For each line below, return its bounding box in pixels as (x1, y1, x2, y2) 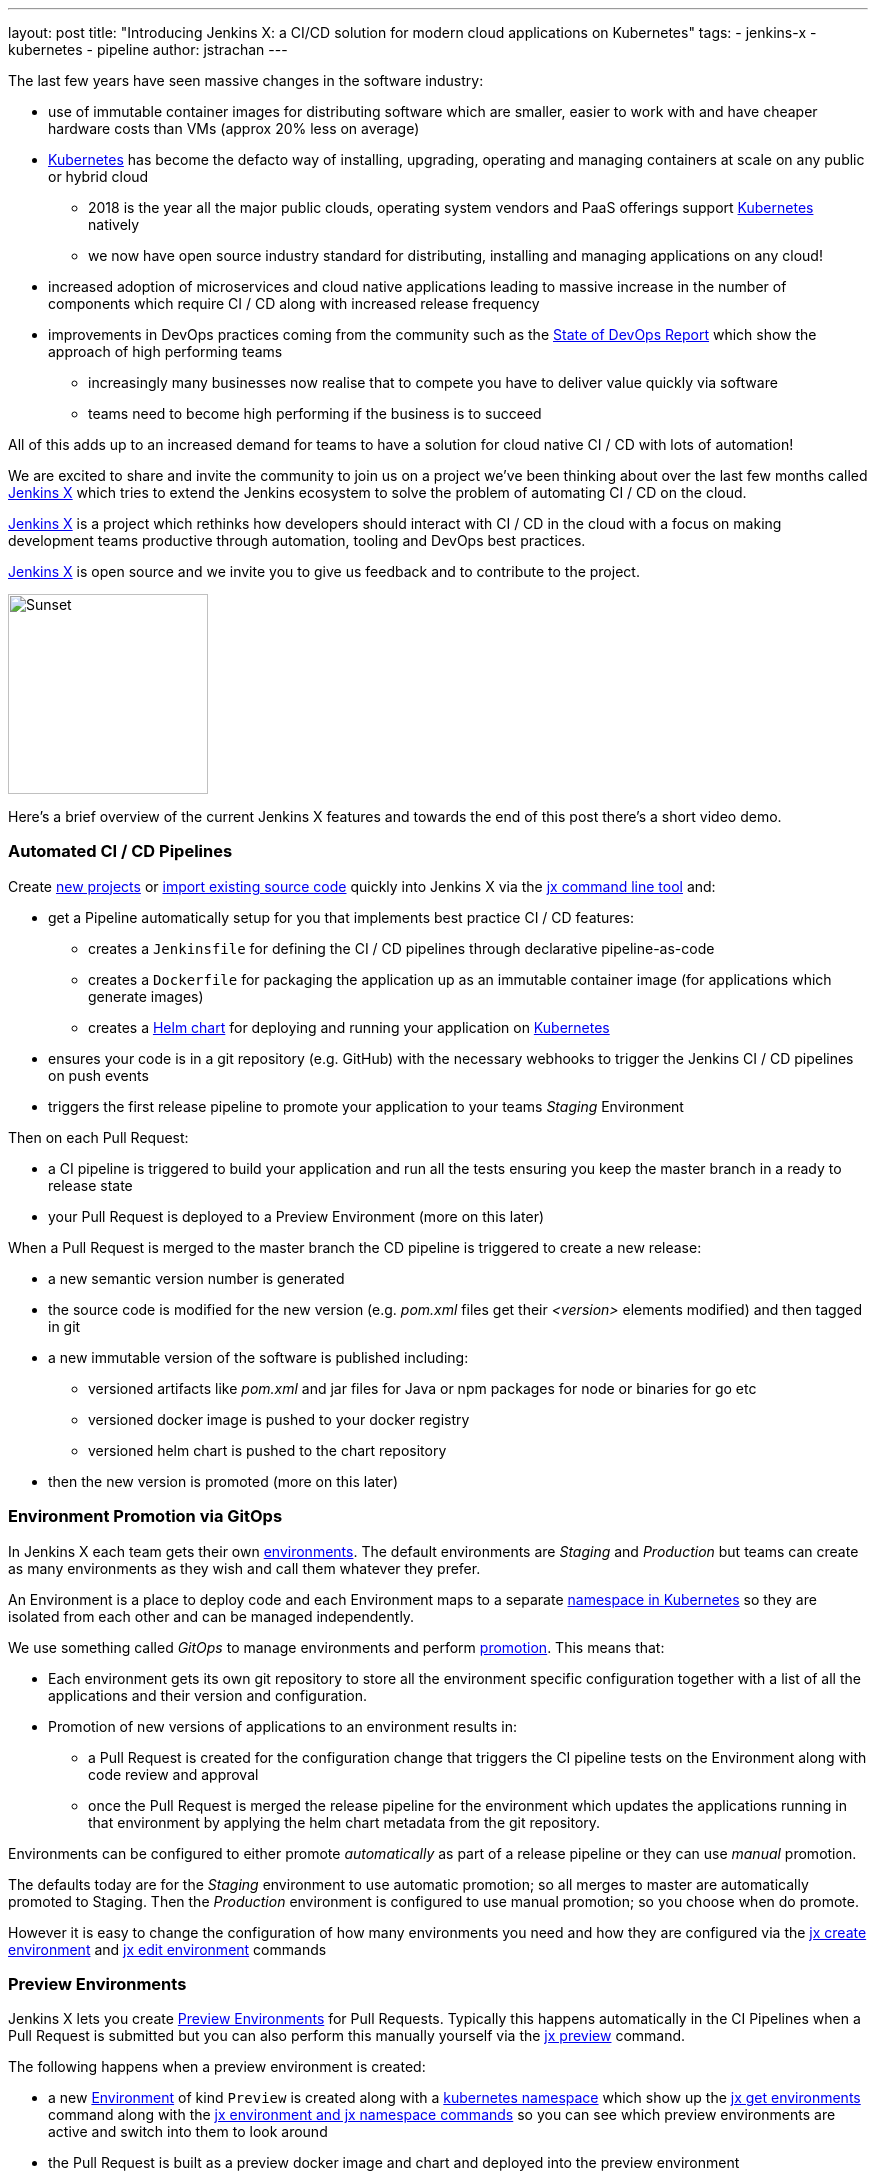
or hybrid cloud (48, 168, 149, 185)
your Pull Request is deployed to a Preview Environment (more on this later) (48, 1207, 545, 1225)
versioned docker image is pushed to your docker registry (88, 1410, 470, 1428)
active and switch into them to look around (48, 2123, 328, 2141)
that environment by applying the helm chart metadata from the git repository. (88, 1813, 601, 1831)
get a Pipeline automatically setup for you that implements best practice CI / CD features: (48, 908, 634, 926)
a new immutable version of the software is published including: (48, 1348, 469, 1366)
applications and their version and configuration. (48, 1686, 367, 1704)
